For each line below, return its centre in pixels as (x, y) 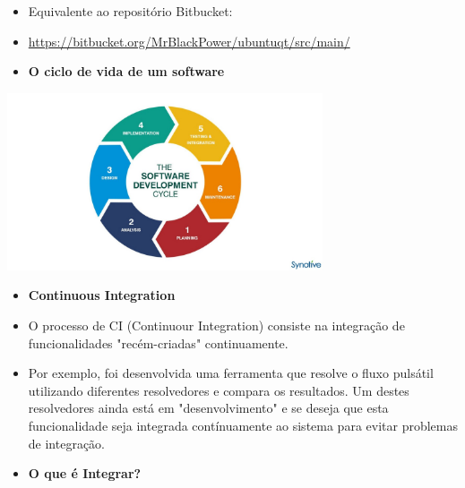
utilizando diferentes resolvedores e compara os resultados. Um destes (219, 390)
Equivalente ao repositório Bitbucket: (130, 11)
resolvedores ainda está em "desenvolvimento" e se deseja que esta (208, 408)
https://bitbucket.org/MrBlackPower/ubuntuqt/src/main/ (189, 41)
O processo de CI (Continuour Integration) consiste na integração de (216, 325)
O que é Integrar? (85, 473)
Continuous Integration (102, 295)
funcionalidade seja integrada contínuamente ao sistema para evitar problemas (243, 426)
